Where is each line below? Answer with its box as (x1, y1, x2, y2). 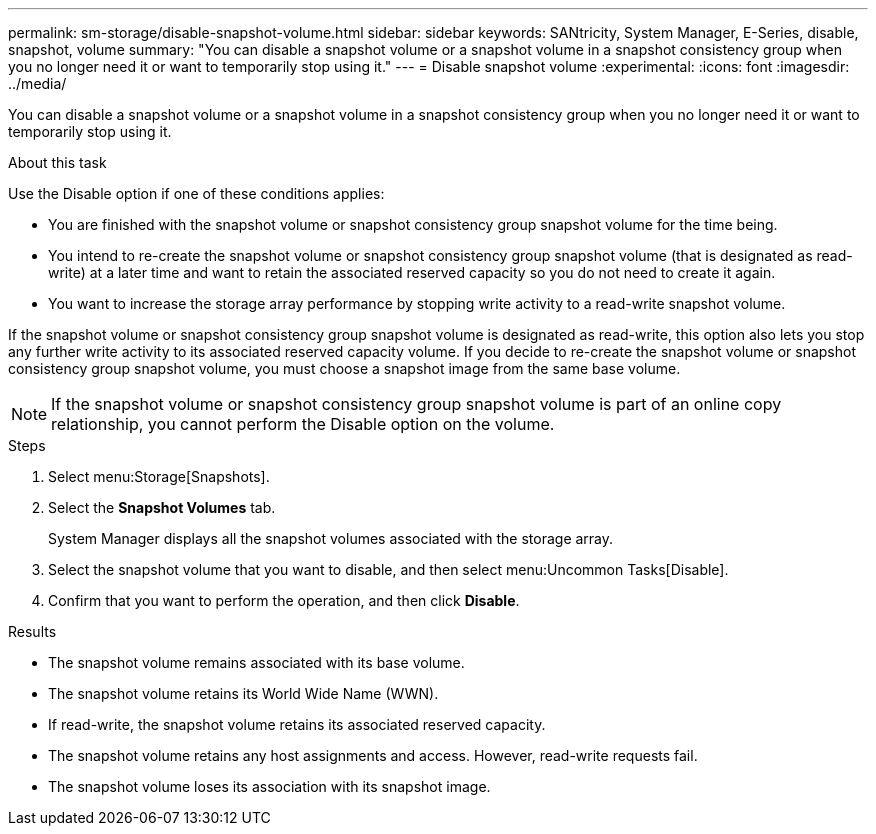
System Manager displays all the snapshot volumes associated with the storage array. (48, 530, 614, 547)
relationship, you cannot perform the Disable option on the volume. (51, 414, 555, 434)
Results (8, 623, 57, 640)
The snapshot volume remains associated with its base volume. (48, 654, 465, 671)
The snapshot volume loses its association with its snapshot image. (48, 778, 491, 795)
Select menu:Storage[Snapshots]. (48, 468, 270, 485)
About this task (8, 154, 107, 171)
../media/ (8, 75, 67, 92)
